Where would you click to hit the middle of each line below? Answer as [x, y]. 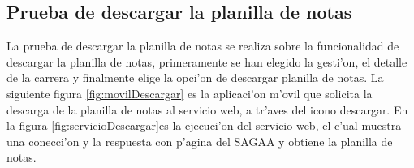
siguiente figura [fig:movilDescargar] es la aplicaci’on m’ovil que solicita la [190, 93]
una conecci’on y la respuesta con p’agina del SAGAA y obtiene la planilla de [200, 141]
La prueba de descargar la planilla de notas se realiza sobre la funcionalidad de [203, 46]
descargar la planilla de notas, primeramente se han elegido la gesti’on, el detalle [207, 61]
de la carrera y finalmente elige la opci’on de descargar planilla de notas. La [195, 78]
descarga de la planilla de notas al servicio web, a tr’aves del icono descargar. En [207, 109]
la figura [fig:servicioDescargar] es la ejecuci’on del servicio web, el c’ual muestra [204, 125]
